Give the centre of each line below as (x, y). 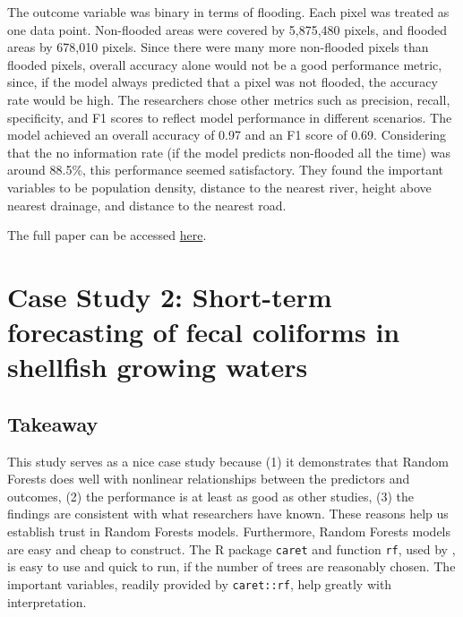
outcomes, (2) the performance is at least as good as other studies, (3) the (211, 496)
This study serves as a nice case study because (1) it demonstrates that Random (228, 461)
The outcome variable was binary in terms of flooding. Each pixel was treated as (228, 12)
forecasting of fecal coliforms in (204, 332)
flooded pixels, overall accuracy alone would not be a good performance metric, (225, 64)
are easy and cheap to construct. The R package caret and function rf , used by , (231, 548)
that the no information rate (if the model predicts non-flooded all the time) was (229, 152)
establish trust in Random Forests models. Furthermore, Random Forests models (229, 531)
